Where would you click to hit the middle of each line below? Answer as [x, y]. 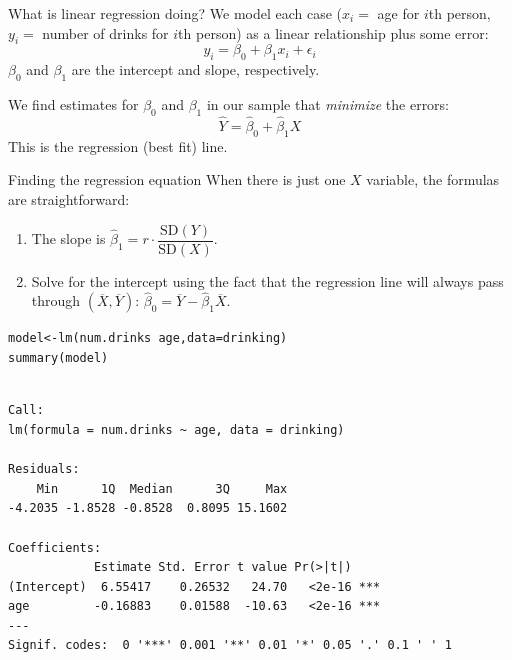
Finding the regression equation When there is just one [177, 179]
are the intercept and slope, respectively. [195, 69]
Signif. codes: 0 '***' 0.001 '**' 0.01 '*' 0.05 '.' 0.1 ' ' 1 [230, 645]
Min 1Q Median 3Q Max [162, 488]
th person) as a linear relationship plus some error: [333, 32]
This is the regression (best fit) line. [118, 145]
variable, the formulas [433, 179]
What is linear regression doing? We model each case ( [175, 13]
